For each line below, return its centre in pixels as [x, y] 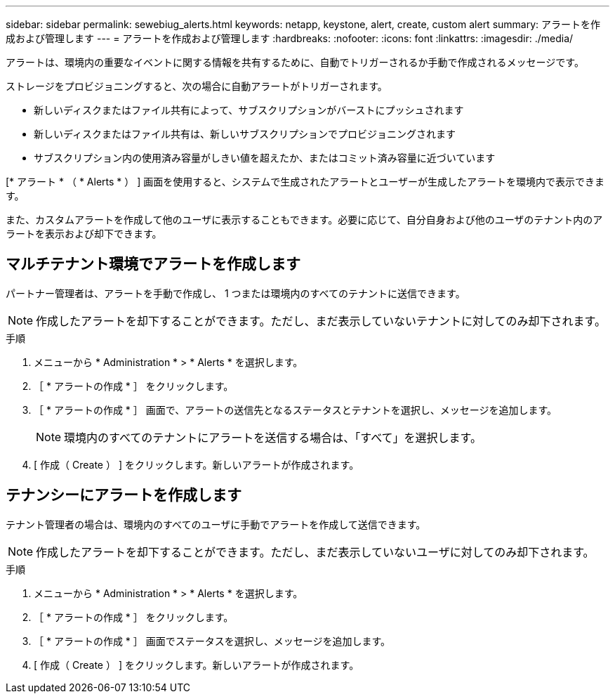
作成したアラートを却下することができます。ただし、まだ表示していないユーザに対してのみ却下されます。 [315, 552]
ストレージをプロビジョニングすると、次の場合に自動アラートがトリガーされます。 [197, 86]
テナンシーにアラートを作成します [124, 495]
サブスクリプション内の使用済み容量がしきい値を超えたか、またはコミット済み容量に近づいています [265, 158]
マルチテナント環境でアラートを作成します [153, 264]
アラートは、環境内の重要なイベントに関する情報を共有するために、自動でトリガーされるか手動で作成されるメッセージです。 [295, 62]
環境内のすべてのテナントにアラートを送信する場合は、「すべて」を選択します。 [273, 437]
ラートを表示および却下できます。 [84, 234]
